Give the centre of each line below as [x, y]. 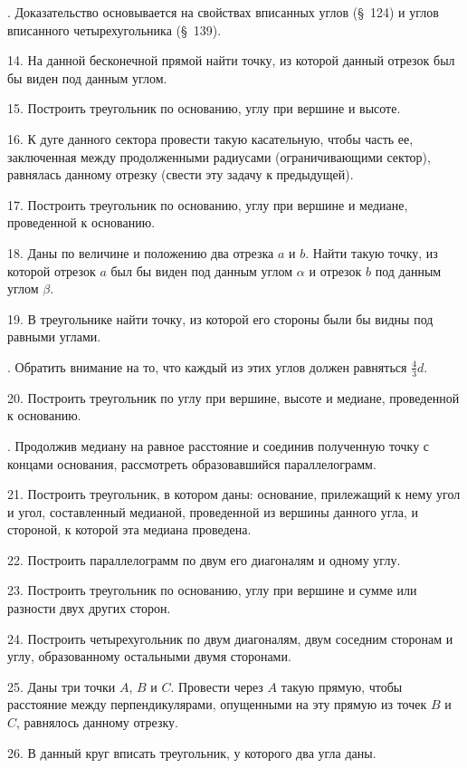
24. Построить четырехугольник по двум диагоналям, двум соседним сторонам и [230, 638]
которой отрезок [52, 270]
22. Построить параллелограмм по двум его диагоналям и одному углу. [204, 559]
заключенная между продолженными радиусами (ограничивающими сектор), [219, 156]
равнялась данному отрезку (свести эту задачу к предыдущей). [181, 174]
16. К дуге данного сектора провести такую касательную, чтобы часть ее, [210, 138]
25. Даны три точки [62, 686]
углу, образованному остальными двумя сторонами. [149, 656]
